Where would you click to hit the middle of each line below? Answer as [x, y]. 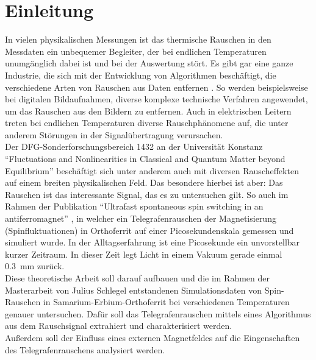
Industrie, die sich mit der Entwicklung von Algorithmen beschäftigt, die [141, 75]
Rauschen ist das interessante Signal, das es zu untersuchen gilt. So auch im [147, 194]
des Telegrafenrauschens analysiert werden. [85, 349]
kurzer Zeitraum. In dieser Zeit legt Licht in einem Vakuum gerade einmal [144, 254]
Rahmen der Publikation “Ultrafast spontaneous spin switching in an [134, 206]
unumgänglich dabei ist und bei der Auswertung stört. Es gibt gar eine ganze [149, 63]
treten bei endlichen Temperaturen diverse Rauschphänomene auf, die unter [147, 123]
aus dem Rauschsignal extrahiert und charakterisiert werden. [119, 326]
